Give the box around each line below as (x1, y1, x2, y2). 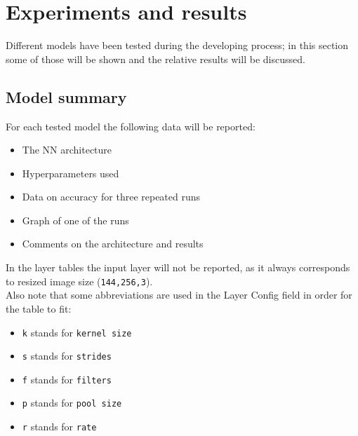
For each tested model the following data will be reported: (6, 118, 256, 133)
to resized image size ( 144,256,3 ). (6, 273, 153, 288)
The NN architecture (22, 142, 112, 157)
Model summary (6, 86, 127, 107)
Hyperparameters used (22, 165, 119, 180)
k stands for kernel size (22, 325, 132, 339)
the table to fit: (6, 301, 72, 315)
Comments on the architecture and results (22, 236, 204, 251)
